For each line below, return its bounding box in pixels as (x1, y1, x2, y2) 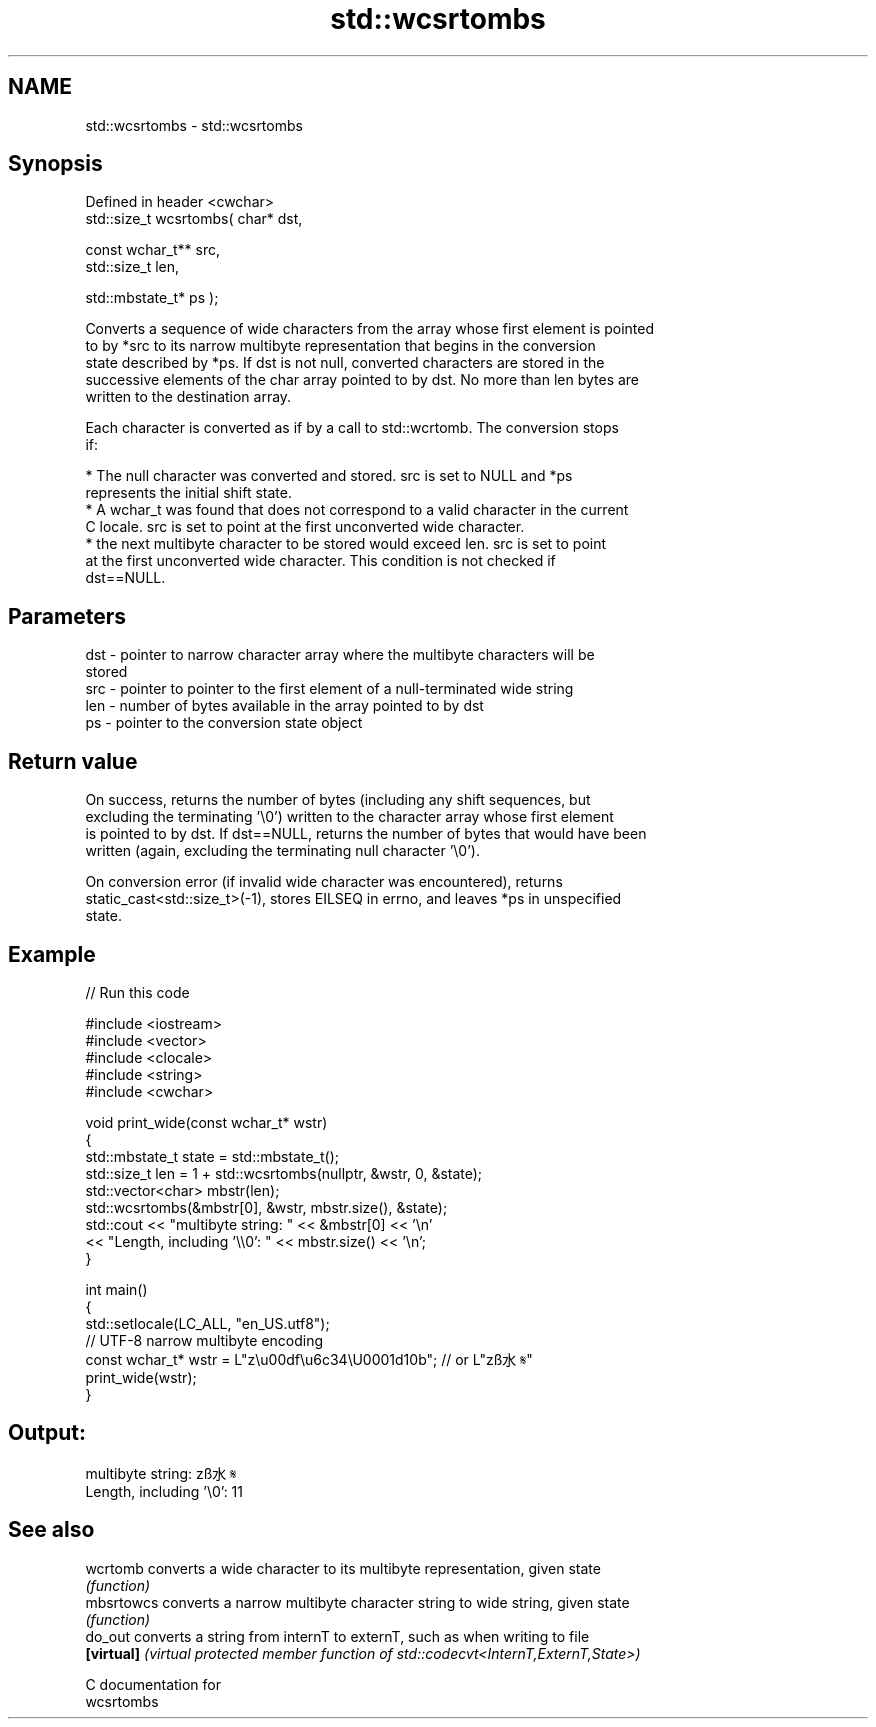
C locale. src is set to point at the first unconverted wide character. (85, 518, 525, 536)
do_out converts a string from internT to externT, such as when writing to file (85, 1627, 590, 1645)
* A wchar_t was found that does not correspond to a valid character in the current (85, 501, 629, 519)
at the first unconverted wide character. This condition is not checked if (85, 552, 556, 570)
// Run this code (85, 983, 190, 1001)
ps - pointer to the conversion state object (85, 714, 363, 732)
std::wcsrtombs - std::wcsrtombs (85, 116, 303, 134)
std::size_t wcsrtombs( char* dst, (85, 210, 303, 228)
